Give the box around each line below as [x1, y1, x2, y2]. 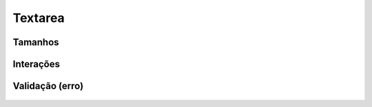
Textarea [12, 10, 65, 25]
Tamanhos [12, 36, 59, 48]
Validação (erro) [12, 80, 84, 92]
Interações [12, 58, 60, 70]
